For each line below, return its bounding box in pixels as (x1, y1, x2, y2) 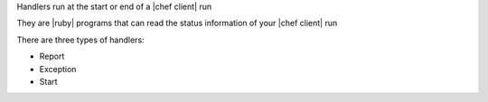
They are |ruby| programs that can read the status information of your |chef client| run (16, 18, 338, 29)
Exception (39, 63, 77, 74)
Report (39, 51, 65, 62)
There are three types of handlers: (16, 34, 145, 45)
